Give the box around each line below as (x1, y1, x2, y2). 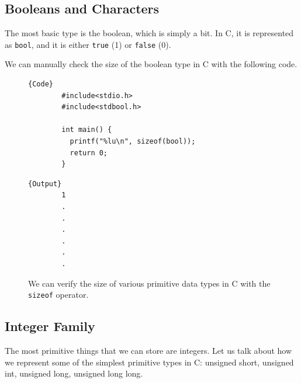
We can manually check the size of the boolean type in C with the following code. (5, 58, 297, 70)
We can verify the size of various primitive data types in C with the (28, 277, 271, 289)
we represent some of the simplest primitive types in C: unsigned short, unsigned (5, 356, 294, 368)
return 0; (70, 148, 108, 157)
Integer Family (5, 317, 95, 335)
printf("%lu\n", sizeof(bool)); (70, 137, 196, 146)
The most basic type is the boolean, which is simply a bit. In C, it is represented (5, 27, 294, 39)
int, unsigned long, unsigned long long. (5, 367, 143, 379)
